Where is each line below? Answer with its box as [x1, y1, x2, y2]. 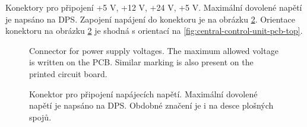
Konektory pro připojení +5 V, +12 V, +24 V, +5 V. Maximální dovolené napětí [5, 1, 302, 13]
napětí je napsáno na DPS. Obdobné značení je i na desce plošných [29, 99, 274, 112]
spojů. [29, 110, 52, 123]
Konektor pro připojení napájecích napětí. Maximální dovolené [29, 87, 258, 100]
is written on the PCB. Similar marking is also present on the [29, 56, 254, 68]
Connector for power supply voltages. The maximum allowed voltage [29, 44, 278, 56]
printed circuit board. [29, 67, 107, 80]
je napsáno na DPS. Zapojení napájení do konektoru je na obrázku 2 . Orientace [5, 12, 295, 25]
